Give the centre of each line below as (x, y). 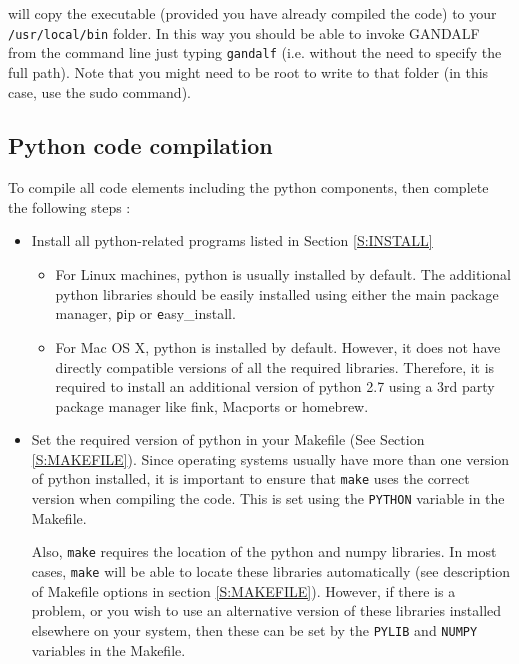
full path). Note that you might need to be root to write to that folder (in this (248, 71)
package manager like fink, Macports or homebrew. (212, 405)
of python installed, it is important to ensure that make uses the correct (250, 478)
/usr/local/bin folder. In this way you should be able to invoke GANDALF (244, 32)
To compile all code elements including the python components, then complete (248, 187)
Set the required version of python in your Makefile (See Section (228, 439)
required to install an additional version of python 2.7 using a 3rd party (275, 386)
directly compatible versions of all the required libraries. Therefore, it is (275, 366)
